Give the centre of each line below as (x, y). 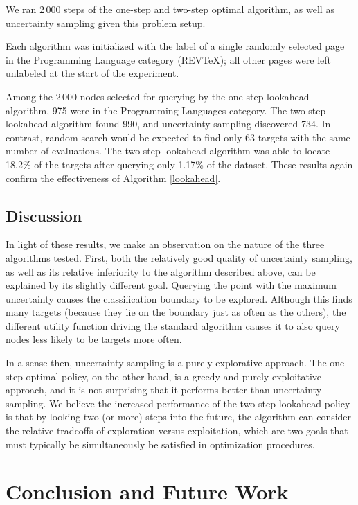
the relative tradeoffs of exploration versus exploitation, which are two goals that (177, 431)
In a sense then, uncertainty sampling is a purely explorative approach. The (166, 363)
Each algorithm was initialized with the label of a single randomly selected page (175, 46)
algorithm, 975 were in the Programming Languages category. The (146, 110)
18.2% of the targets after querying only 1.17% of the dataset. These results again (179, 164)
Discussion (44, 215)
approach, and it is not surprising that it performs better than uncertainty (164, 390)
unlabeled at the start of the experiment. (92, 73)
